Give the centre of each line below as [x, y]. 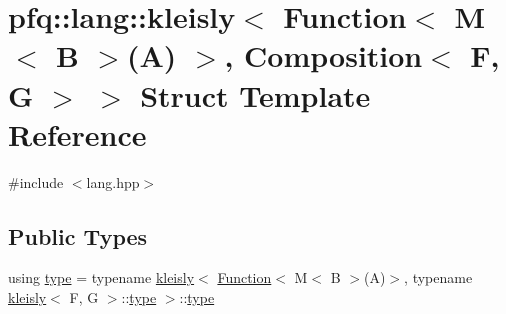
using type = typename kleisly [101, 277]
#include [36, 181]
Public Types [78, 235]
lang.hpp [113, 181]
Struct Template [255, 94]
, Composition [323, 55]
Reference [77, 133]
